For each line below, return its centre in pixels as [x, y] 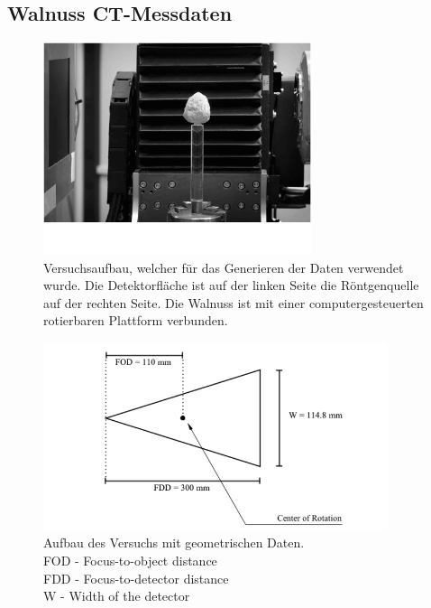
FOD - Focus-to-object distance [130, 560]
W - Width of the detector [117, 596]
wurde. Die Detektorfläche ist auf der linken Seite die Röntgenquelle [231, 285]
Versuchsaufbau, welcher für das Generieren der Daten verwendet [224, 267]
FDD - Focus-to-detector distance [136, 578]
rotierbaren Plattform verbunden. [136, 320]
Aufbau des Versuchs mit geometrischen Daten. [174, 543]
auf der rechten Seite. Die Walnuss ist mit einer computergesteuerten [234, 302]
